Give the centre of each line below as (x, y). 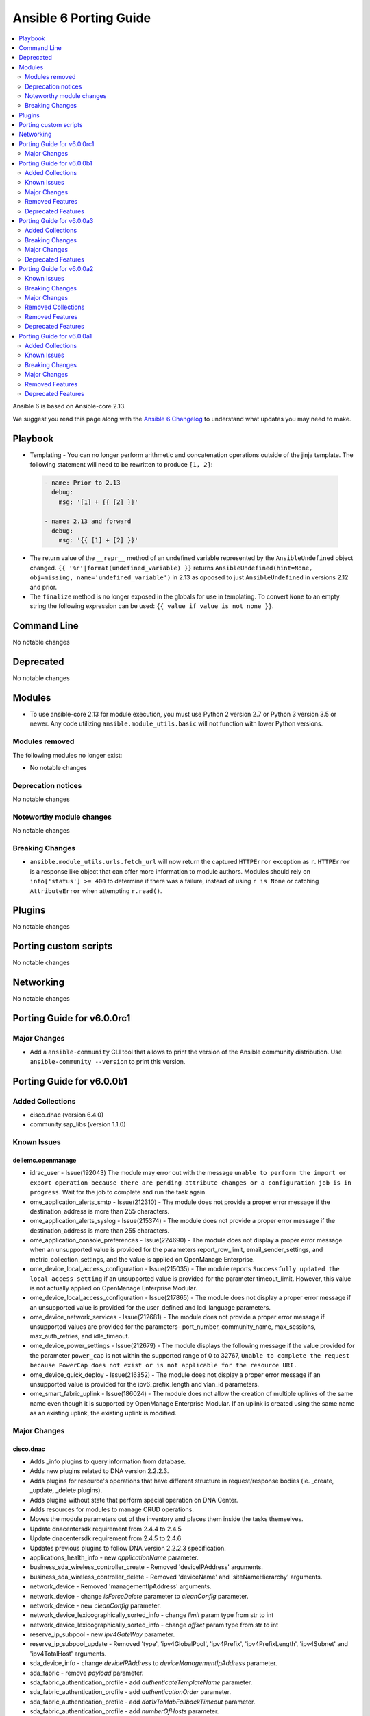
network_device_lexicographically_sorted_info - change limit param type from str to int (152, 1615)
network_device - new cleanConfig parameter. (95, 1605)
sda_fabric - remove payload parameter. (87, 1673)
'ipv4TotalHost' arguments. (68, 1654)
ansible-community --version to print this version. (108, 1061)
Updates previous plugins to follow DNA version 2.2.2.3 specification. (128, 1548)
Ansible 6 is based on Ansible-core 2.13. (69, 406)
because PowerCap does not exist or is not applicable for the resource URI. (163, 1365)
